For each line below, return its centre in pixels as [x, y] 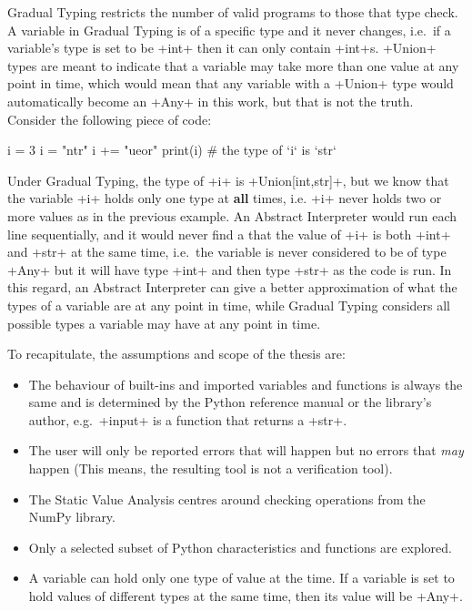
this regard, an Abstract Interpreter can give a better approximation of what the [232, 287]
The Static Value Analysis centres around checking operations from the [227, 499]
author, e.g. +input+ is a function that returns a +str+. [188, 419]
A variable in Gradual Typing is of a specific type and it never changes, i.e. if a [229, 30]
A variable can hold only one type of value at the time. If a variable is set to [241, 578]
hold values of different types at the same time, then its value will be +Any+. [246, 596]
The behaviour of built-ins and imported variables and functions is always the [246, 384]
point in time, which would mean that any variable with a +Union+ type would [231, 83]
